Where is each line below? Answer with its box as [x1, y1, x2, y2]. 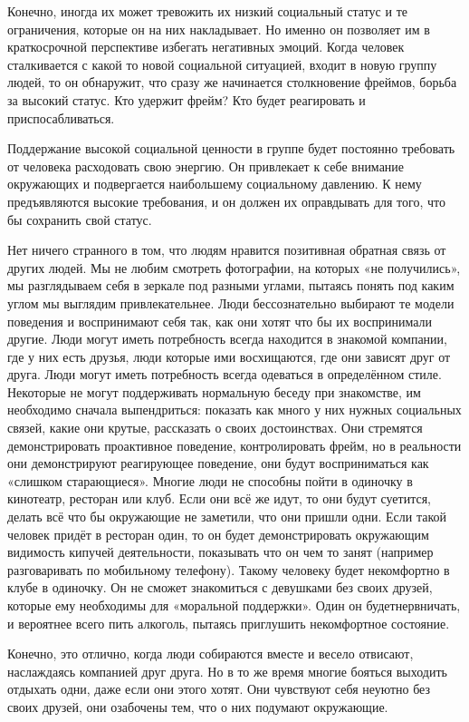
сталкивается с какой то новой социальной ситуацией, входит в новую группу [7, 54, 437, 73]
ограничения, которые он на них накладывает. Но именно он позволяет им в [7, 19, 430, 38]
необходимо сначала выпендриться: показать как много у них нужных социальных [7, 400, 462, 419]
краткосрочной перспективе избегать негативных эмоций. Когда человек [7, 37, 405, 56]
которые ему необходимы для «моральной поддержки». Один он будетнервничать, [7, 596, 461, 614]
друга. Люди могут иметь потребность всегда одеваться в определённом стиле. [7, 365, 442, 384]
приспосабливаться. [7, 108, 115, 127]
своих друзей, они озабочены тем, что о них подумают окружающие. [7, 697, 388, 716]
